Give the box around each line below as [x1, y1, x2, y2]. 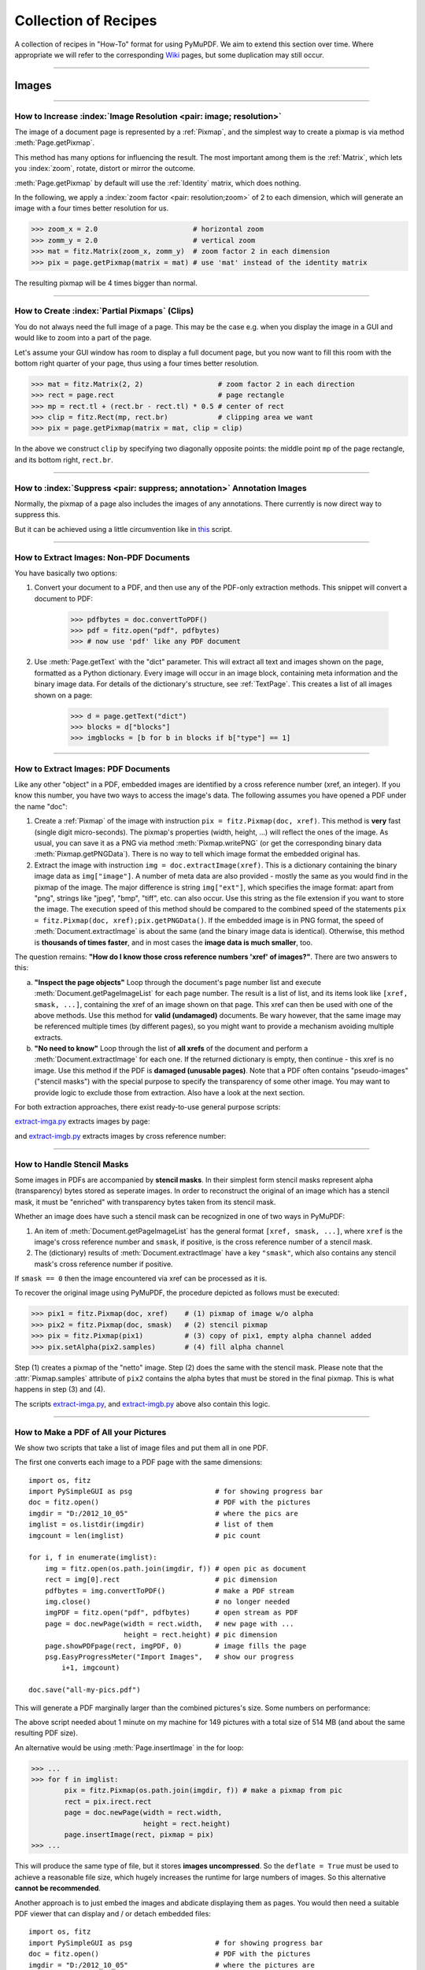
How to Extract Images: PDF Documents [14, 763, 171, 774]
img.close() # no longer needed [44, 1596, 290, 1606]
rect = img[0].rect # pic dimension [44, 1575, 278, 1584]
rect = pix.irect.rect [64, 1797, 153, 1806]
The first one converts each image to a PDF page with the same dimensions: [14, 1458, 263, 1467]
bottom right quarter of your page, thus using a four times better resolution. [14, 359, 260, 368]
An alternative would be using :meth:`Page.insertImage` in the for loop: [14, 1742, 244, 1753]
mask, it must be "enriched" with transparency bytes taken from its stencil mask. [14, 1197, 276, 1206]
